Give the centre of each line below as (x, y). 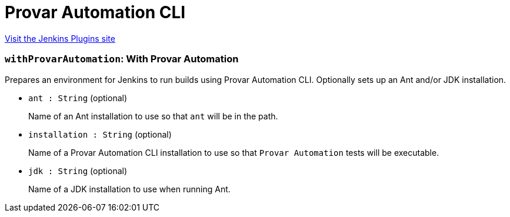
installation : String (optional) (100, 134)
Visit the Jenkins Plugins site (60, 38)
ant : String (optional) (78, 98)
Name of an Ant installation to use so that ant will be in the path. (153, 116)
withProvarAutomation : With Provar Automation (122, 59)
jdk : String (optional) (78, 171)
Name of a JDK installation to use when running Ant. (129, 189)
